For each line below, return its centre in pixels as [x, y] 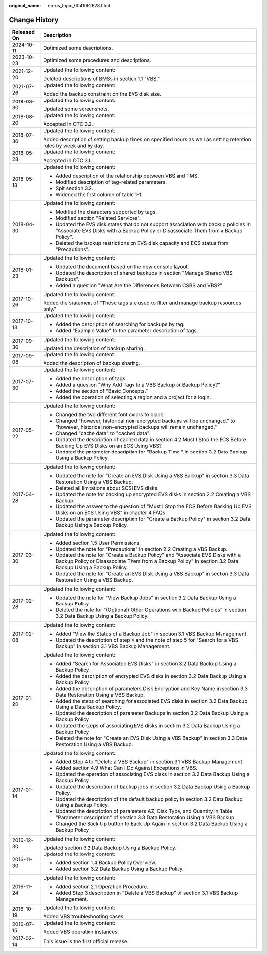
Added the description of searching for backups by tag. [120, 324]
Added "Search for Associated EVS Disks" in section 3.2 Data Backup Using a [146, 663]
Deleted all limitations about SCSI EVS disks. [107, 488]
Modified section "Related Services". [98, 218]
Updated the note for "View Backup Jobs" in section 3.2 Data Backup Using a [146, 598]
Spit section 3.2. [75, 188]
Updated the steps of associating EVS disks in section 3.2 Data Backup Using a [148, 725]
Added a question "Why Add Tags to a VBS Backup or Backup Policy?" [138, 385]
